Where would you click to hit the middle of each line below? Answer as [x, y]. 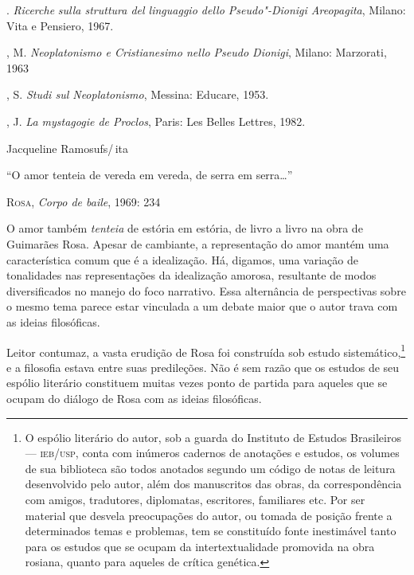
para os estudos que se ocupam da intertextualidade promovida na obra [200, 546]
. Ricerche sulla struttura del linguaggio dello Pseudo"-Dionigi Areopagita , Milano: [206, 10]
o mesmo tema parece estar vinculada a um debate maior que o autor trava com [202, 306]
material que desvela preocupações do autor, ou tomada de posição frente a [209, 515]
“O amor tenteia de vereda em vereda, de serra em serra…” [150, 175]
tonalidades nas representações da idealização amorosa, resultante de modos [191, 275]
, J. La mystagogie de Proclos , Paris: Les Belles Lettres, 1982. [156, 121]
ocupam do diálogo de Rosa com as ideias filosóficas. [134, 398]
